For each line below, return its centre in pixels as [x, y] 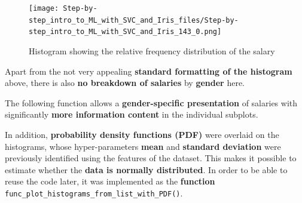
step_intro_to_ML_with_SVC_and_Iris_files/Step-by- [134, 20]
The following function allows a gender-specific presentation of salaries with [151, 102]
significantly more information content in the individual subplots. [132, 114]
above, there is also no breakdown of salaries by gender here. [125, 83]
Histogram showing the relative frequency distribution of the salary [152, 50]
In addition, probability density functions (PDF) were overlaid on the [142, 134]
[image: [44, 8]
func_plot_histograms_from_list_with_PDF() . [94, 193]
